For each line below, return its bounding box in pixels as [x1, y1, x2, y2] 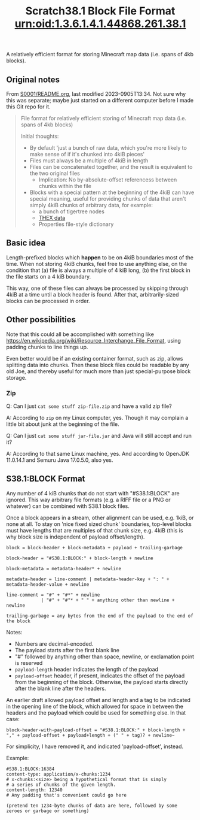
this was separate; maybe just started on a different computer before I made [6, 97, 194, 104]
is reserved [14, 659, 43, 666]
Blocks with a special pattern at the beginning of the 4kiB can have [29, 189, 195, 196]
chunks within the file [38, 183, 91, 189]
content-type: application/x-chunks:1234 [6, 771, 111, 777]
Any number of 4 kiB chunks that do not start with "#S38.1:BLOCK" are [6, 489, 180, 497]
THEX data [38, 214, 66, 221]
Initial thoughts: [20, 133, 59, 140]
